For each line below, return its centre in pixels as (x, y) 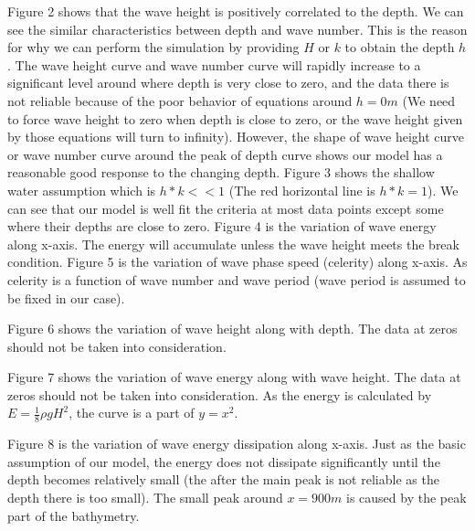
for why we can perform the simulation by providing (153, 47)
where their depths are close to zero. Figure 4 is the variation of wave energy (222, 226)
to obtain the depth (400, 47)
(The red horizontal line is (302, 190)
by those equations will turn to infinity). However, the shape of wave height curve (236, 137)
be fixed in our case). (66, 297)
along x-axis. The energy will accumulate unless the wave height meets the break (233, 244)
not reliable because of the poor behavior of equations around (180, 100)
